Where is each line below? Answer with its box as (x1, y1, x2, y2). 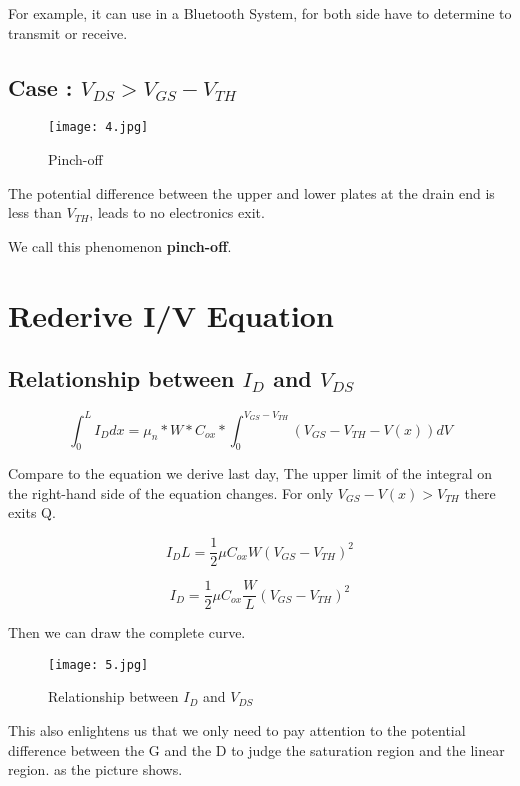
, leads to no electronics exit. (89, 202, 265, 223)
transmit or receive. (8, 22, 128, 43)
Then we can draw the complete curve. (8, 622, 246, 643)
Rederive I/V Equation (8, 294, 334, 335)
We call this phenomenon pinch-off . (8, 235, 232, 256)
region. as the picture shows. (8, 759, 183, 780)
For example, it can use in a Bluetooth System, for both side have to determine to (8, 3, 512, 23)
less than (8, 202, 62, 223)
